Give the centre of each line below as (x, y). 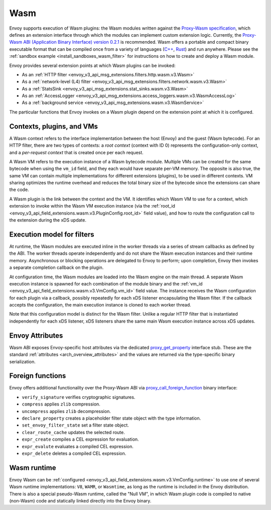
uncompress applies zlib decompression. (66, 411)
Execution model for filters (52, 234)
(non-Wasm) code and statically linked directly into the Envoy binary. (80, 501)
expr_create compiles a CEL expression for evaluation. (80, 439)
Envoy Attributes (36, 335)
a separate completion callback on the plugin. (56, 268)
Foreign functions (38, 376)
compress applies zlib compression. (61, 404)
